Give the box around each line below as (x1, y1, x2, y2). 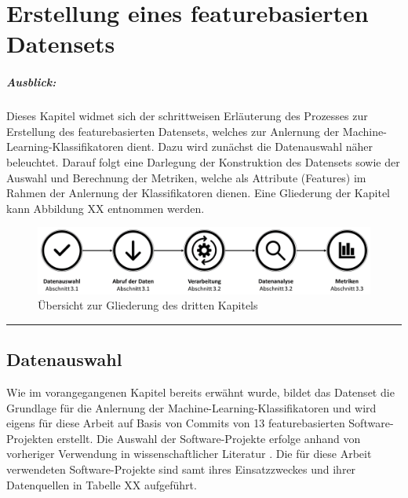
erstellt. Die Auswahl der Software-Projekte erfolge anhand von (56, 430, 361, 446)
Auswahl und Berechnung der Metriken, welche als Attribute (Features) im (6, 169, 366, 185)
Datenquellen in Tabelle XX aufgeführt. (6, 476, 197, 493)
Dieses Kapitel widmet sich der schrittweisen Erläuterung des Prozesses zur (6, 108, 368, 124)
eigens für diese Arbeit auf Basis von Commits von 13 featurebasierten (6, 415, 345, 431)
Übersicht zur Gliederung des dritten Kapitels (38, 297, 258, 313)
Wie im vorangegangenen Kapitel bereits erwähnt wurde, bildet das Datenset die (6, 383, 395, 400)
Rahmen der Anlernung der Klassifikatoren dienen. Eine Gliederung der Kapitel (6, 185, 390, 201)
